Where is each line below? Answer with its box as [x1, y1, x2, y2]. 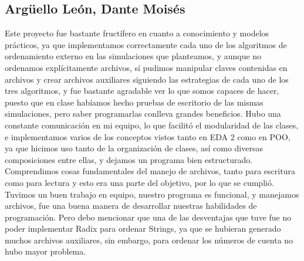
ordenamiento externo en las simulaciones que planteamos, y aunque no [5, 50, 262, 62]
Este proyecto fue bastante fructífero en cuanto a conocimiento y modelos [5, 27, 269, 39]
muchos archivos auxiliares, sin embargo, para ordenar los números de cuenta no [5, 233, 293, 246]
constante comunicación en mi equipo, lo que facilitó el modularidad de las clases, [5, 118, 299, 131]
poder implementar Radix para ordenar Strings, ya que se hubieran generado [5, 222, 281, 235]
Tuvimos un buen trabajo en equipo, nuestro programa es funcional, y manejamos [5, 188, 299, 200]
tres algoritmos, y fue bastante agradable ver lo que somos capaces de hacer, [5, 84, 279, 97]
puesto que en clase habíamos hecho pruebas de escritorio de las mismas [5, 96, 264, 108]
